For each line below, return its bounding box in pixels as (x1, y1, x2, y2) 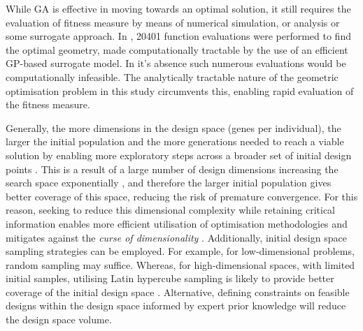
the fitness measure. (6, 97, 90, 112)
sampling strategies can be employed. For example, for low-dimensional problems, (6, 244, 355, 258)
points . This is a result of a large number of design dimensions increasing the (6, 161, 339, 176)
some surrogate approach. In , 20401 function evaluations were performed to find (6, 29, 351, 43)
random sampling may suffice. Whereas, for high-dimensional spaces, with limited (6, 257, 355, 272)
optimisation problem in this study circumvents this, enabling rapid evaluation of (6, 83, 354, 98)
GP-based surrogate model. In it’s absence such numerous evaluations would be (6, 56, 346, 71)
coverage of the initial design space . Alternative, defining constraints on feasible (6, 284, 350, 299)
